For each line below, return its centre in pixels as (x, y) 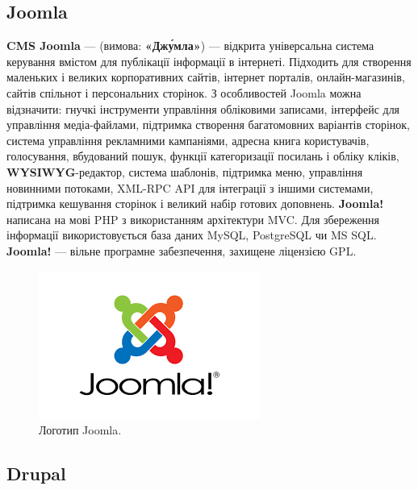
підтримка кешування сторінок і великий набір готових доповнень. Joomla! (195, 203)
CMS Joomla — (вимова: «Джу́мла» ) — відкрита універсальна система (190, 46)
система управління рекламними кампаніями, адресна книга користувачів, (188, 140)
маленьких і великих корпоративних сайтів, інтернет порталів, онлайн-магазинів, (206, 77)
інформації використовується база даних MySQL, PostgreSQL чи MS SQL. (192, 235)
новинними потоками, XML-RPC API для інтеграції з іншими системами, (190, 187)
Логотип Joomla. (80, 430)
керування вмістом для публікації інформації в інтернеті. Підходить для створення (209, 61)
